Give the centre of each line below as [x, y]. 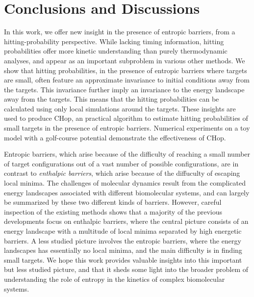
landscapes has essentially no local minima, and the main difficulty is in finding [123, 250]
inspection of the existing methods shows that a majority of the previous [113, 211]
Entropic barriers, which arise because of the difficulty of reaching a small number [127, 154]
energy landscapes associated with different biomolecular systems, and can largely [127, 192]
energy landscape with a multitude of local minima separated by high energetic [123, 231]
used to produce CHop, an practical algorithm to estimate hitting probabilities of [126, 118]
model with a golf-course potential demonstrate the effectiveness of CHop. [115, 137]
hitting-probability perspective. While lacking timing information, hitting [114, 41]
